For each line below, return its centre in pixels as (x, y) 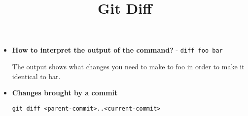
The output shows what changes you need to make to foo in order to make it (128, 67)
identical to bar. (36, 76)
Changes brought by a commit (65, 93)
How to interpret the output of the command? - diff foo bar (117, 50)
